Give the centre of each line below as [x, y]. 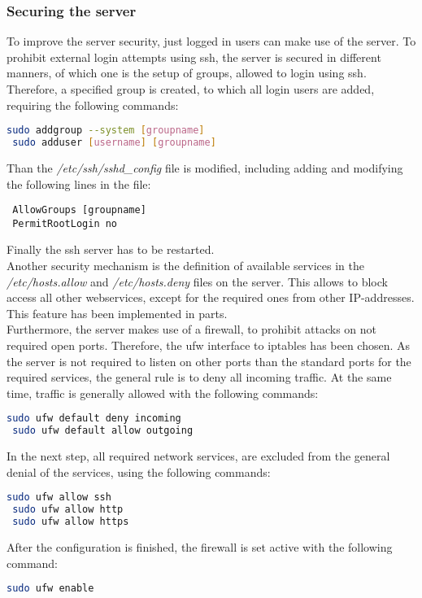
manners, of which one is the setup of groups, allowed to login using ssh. [187, 73]
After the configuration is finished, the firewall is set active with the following [200, 546]
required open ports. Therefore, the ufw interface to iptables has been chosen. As [209, 345]
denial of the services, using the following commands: [139, 471]
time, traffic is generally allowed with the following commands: [163, 393]
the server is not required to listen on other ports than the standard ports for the [209, 361]
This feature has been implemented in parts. [117, 313]
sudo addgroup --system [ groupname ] [106, 131]
